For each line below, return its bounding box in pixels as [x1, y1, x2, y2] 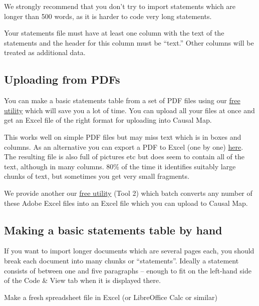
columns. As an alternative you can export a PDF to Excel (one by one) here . [4, 141, 243, 152]
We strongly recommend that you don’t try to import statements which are [4, 1, 236, 11]
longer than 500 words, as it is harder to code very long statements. [4, 11, 212, 21]
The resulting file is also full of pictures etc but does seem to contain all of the [4, 151, 245, 162]
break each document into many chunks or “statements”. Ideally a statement [4, 255, 239, 265]
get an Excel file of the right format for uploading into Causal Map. [4, 115, 212, 125]
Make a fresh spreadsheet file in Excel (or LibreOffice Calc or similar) [4, 291, 217, 302]
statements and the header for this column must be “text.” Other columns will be [4, 37, 254, 48]
